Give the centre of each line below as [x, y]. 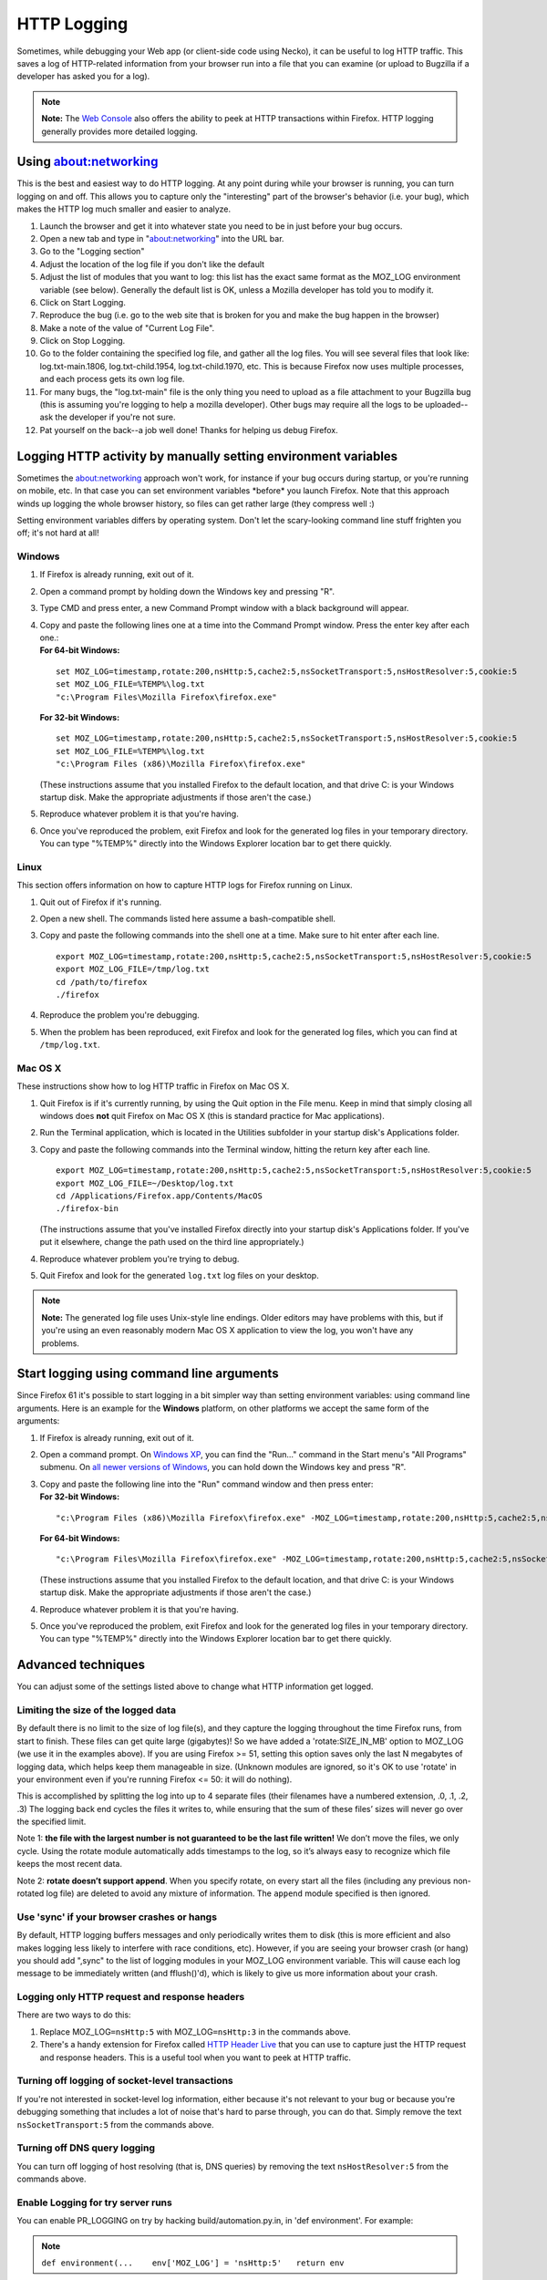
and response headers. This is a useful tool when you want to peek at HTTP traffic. [195, 2057]
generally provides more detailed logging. [119, 131]
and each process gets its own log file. [112, 379]
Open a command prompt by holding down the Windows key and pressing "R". [187, 591]
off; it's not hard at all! [58, 533]
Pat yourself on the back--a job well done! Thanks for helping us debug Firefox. [189, 430]
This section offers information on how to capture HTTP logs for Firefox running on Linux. [185, 886]
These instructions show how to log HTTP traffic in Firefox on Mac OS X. [153, 1086]
